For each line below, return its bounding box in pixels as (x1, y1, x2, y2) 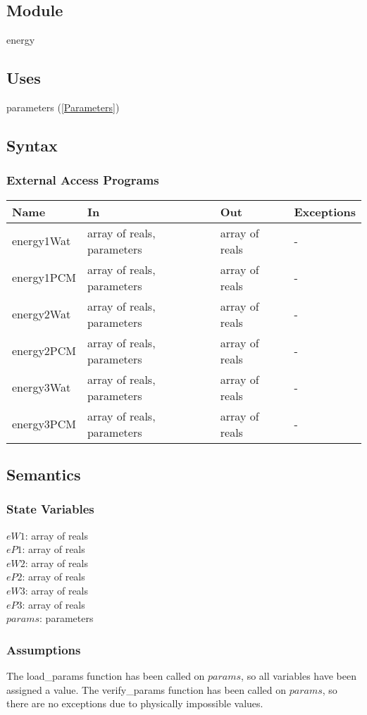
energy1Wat (12, 232, 71, 249)
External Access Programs (6, 171, 159, 189)
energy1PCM (12, 269, 76, 286)
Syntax (6, 134, 58, 156)
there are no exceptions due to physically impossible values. (6, 696, 263, 711)
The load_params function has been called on (6, 668, 205, 683)
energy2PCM (12, 342, 76, 359)
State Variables (6, 500, 94, 518)
